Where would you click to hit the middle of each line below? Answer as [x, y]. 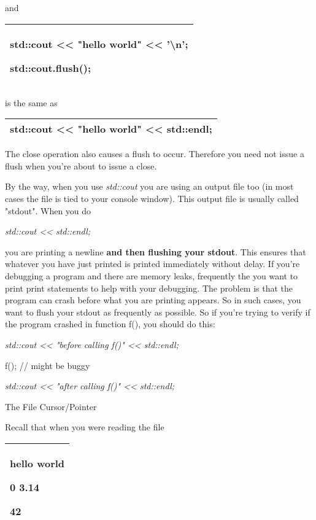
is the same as [31, 102]
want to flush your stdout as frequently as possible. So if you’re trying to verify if [158, 312]
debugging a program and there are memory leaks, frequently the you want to [152, 275]
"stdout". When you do [48, 210]
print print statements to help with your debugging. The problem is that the [149, 288]
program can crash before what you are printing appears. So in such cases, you [153, 300]
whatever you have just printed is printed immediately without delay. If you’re [152, 264]
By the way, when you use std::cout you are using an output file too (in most [149, 186]
